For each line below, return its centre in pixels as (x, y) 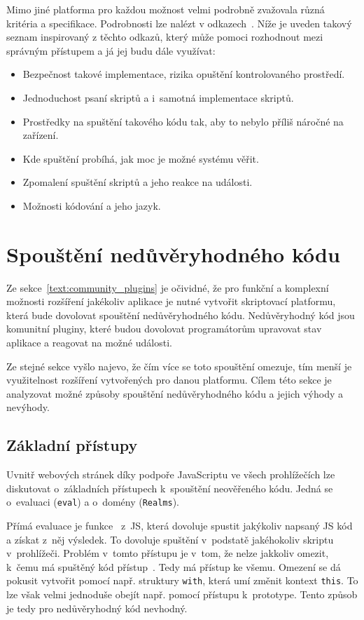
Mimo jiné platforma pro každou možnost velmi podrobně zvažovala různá (166, 9)
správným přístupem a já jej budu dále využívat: (111, 50)
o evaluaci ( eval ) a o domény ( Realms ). (93, 502)
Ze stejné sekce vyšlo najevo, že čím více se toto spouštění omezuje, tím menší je (179, 366)
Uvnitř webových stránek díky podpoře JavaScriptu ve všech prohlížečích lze (171, 474)
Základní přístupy (72, 445)
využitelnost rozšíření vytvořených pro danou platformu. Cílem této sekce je (169, 380)
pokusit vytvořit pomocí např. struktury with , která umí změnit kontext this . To (182, 580)
